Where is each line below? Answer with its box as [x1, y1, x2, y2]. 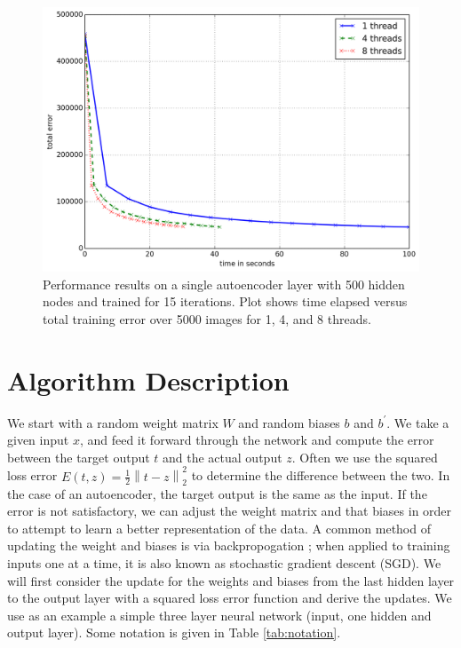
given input [7, 431, 69, 449]
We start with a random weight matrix [7, 413, 219, 431]
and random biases [238, 413, 340, 431]
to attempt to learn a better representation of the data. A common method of [7, 518, 431, 537]
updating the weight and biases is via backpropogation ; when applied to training [7, 536, 450, 555]
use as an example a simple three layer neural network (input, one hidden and [7, 605, 432, 624]
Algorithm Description [7, 361, 290, 398]
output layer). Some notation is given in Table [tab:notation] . [7, 623, 341, 642]
